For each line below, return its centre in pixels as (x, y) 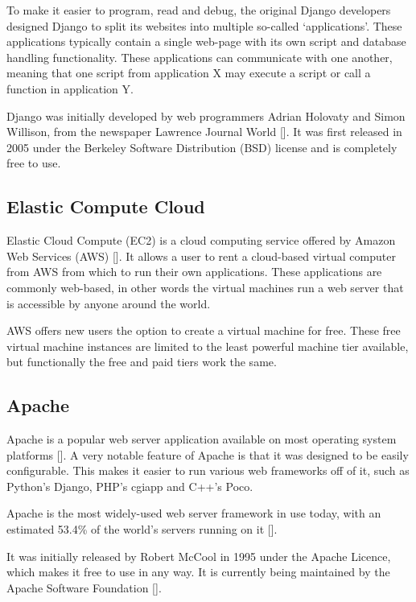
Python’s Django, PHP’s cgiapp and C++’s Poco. (130, 486)
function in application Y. (70, 88)
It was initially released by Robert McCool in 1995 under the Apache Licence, (199, 556)
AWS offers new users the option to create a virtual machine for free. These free (204, 330)
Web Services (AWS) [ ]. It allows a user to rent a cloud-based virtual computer (201, 256)
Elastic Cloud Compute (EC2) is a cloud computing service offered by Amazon (201, 240)
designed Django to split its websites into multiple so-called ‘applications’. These (204, 25)
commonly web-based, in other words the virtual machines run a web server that (205, 287)
